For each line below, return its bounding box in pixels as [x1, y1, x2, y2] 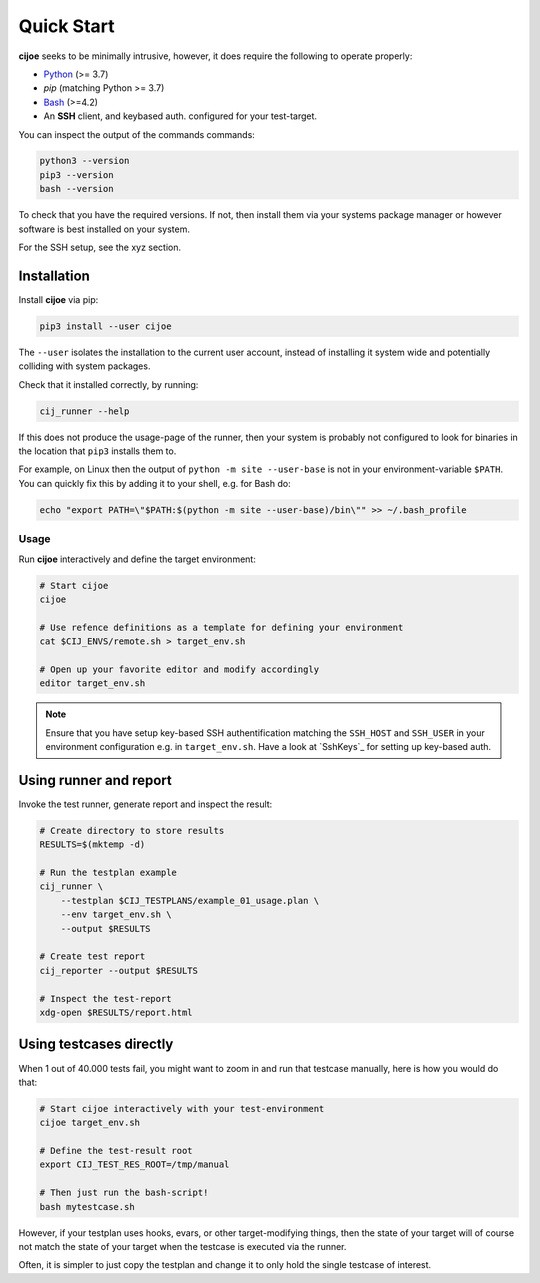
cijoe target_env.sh [39, 1117, 140, 1129]
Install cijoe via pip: [18, 293, 99, 305]
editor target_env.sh [39, 678, 146, 689]
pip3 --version [39, 169, 114, 180]
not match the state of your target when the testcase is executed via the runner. [18, 1240, 347, 1252]
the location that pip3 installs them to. [18, 445, 177, 457]
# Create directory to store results [39, 825, 225, 836]
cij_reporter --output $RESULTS [39, 965, 199, 976]
